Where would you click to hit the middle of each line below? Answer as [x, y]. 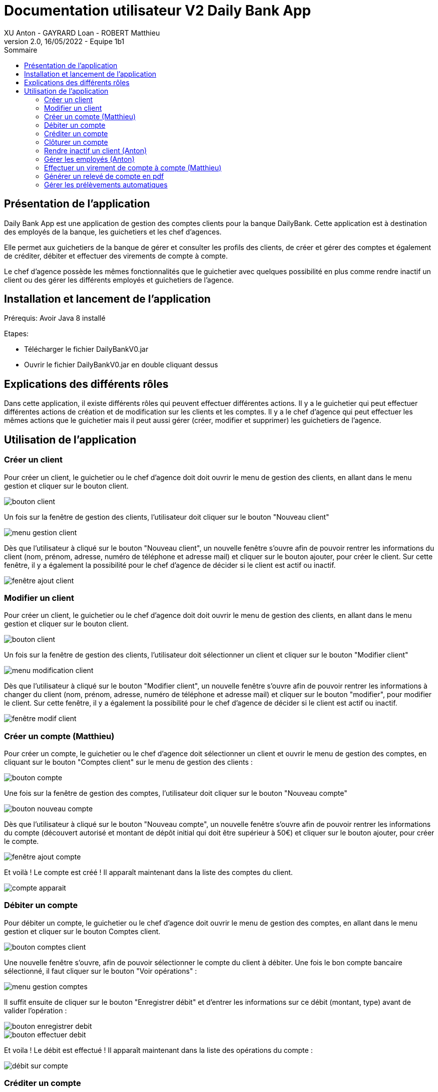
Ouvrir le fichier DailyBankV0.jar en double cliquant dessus [121, 365]
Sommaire [21, 50]
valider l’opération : [36, 1010]
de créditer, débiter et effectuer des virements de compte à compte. [116, 256]
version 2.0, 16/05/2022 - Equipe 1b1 [64, 41]
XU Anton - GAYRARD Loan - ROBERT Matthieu [82, 33]
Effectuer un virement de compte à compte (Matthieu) [133, 167]
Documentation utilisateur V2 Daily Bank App [158, 11]
